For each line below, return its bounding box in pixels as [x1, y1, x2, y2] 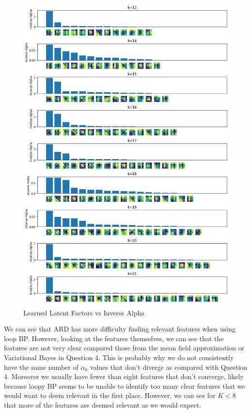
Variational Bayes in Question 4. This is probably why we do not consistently [4, 352, 234, 362]
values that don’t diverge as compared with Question [90, 362, 248, 372]
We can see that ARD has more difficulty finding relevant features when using [4, 324, 235, 334]
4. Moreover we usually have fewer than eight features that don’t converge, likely [4, 371, 244, 381]
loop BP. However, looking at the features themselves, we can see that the [4, 333, 224, 343]
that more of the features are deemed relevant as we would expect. [4, 399, 202, 410]
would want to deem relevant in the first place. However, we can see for [4, 390, 216, 400]
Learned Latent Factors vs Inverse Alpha [23, 307, 145, 317]
